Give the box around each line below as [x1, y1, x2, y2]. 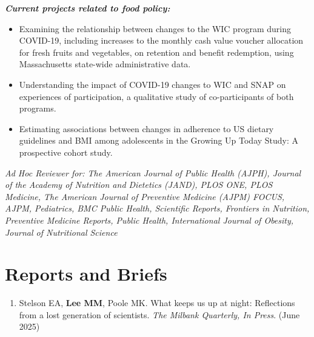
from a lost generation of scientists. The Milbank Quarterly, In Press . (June [19, 308, 300, 321]
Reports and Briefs [5, 261, 167, 286]
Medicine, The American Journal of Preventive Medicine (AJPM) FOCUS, [5, 190, 285, 202]
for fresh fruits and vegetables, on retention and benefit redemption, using [19, 45, 294, 58]
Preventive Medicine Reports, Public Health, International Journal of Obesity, [5, 213, 294, 226]
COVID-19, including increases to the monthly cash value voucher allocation [19, 34, 304, 47]
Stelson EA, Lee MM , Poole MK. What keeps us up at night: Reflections [19, 296, 295, 309]
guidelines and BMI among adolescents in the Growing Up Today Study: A [19, 134, 299, 147]
